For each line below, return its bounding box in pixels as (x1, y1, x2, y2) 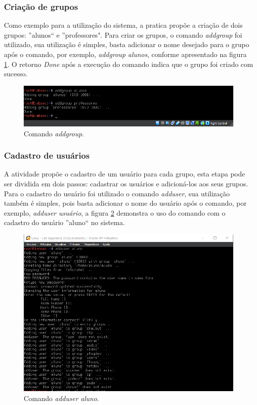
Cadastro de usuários (4, 149, 90, 162)
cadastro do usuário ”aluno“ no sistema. (4, 217, 125, 228)
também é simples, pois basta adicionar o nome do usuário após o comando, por (4, 198, 247, 208)
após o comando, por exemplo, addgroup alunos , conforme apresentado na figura (4, 49, 247, 59)
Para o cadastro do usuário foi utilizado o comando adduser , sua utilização (4, 188, 230, 198)
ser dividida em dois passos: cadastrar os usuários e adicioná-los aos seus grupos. (4, 178, 248, 188)
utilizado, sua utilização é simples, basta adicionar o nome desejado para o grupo (4, 39, 249, 50)
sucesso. (4, 68, 28, 79)
